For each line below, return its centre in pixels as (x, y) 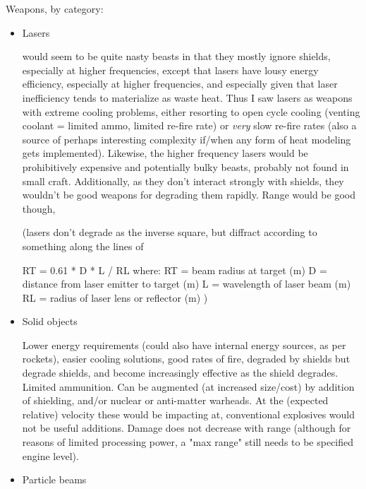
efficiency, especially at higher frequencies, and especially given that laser (180, 84)
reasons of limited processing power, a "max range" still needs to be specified (188, 442)
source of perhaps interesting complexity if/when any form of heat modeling (187, 139)
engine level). (50, 455)
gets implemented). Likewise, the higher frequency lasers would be (165, 153)
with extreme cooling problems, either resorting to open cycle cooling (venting (191, 111)
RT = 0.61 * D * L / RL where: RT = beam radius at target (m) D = (175, 270)
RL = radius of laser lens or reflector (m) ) (115, 297)
